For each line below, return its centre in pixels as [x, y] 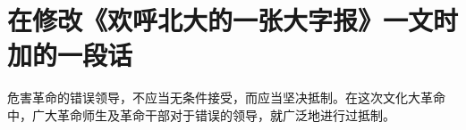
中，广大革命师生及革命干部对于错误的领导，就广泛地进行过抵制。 [201, 114]
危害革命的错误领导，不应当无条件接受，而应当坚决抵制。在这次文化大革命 [226, 97]
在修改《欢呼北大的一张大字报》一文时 [233, 20]
